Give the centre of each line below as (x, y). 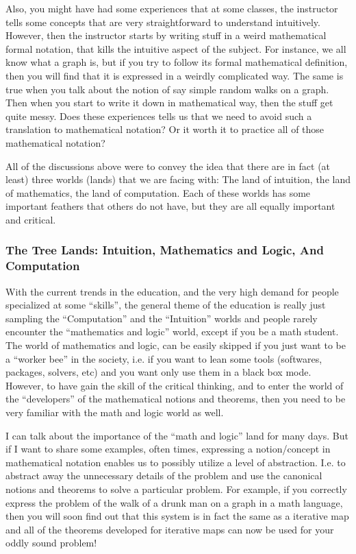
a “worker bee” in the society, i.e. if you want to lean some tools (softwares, (164, 358)
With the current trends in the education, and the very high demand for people (172, 291)
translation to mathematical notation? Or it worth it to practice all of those (165, 129)
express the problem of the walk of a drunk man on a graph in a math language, (174, 502)
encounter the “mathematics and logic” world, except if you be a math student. (172, 332)
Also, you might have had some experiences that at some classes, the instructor (172, 8)
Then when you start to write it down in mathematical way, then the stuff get (169, 103)
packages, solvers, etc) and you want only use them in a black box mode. (158, 372)
